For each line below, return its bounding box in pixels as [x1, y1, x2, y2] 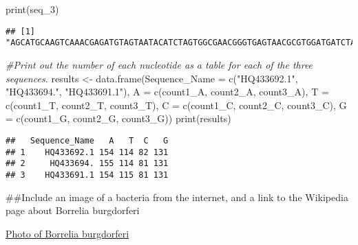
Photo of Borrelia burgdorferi [6, 226, 129, 240]
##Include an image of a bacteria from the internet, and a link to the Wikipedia [6, 189, 348, 204]
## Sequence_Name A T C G [6, 135, 169, 145]
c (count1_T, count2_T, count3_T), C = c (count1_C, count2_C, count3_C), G [6, 97, 347, 112]
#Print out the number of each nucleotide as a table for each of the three [6, 57, 313, 71]
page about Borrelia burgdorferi [6, 203, 140, 218]
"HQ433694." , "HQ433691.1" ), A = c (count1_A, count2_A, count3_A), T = [6, 84, 329, 99]
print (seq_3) [6, 2, 59, 16]
